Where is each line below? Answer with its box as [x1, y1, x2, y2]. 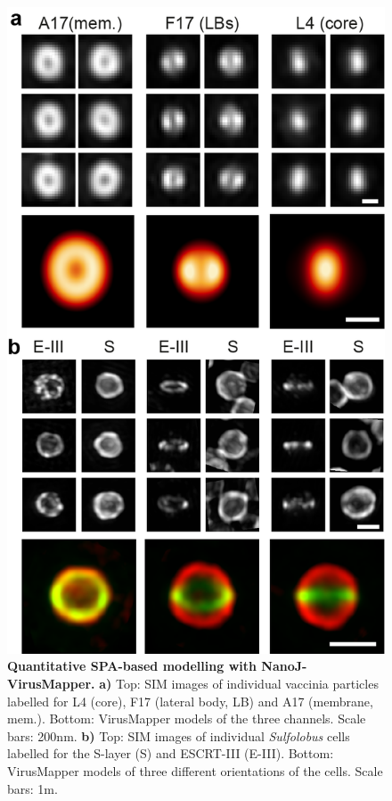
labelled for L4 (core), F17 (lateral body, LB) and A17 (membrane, [7, 691, 373, 710]
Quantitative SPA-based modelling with [7, 656, 257, 675]
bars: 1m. [7, 779, 58, 797]
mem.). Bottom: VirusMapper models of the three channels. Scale [7, 709, 366, 728]
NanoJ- [261, 656, 307, 675]
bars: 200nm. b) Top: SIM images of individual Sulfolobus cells [7, 726, 350, 745]
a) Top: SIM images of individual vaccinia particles [99, 674, 379, 693]
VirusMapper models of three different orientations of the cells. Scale [7, 761, 383, 780]
